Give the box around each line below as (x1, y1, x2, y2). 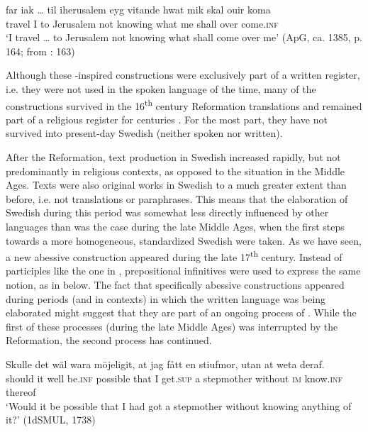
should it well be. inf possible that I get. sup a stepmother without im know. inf (6, 370, 343, 385)
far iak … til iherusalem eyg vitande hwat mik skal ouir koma (6, 2, 271, 16)
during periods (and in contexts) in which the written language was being (6, 291, 326, 306)
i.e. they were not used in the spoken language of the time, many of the (6, 81, 316, 96)
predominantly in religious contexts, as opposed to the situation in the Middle (6, 163, 345, 178)
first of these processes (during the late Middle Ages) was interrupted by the (6, 319, 338, 333)
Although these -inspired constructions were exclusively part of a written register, (6, 67, 360, 82)
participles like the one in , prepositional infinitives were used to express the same (6, 263, 361, 278)
